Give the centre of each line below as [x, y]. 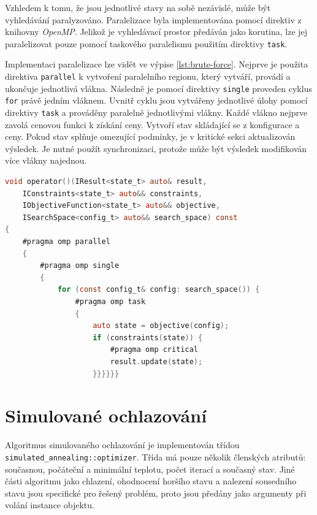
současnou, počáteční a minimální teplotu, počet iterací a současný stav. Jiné [150, 469]
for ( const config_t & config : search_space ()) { [158, 290]
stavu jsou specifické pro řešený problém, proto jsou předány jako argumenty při [156, 493]
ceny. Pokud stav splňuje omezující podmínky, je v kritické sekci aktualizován [150, 136]
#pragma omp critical [154, 350]
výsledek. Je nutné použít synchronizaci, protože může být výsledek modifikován [156, 148]
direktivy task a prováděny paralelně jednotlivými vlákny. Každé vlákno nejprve [156, 112]
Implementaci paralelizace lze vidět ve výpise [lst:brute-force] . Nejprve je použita [157, 64]
